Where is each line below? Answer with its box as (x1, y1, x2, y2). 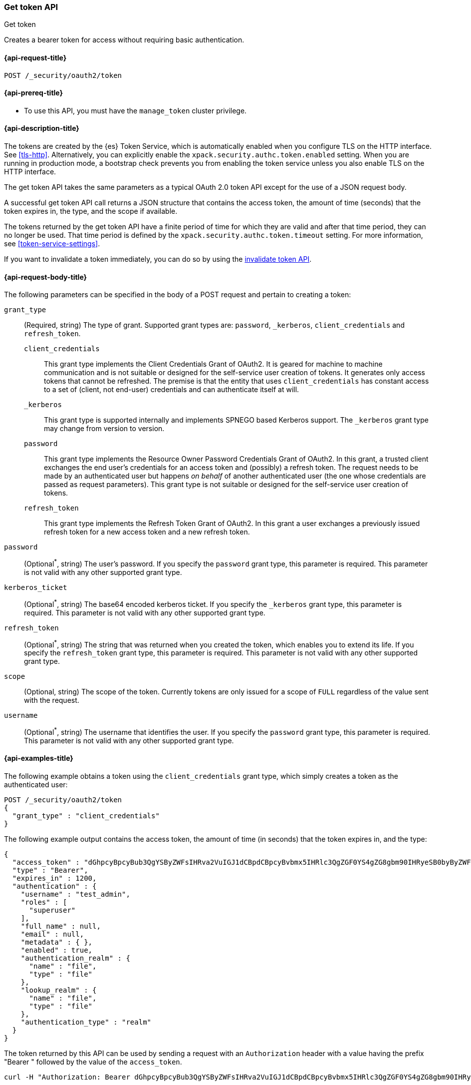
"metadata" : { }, (20, 938, 93, 947)
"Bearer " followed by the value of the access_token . (4, 1058, 182, 1067)
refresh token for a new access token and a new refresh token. (44, 528, 250, 537)
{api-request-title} (4, 53, 67, 62)
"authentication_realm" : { (20, 954, 130, 963)
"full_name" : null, (20, 922, 101, 931)
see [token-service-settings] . (4, 239, 100, 248)
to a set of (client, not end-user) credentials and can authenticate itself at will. (44, 385, 299, 394)
